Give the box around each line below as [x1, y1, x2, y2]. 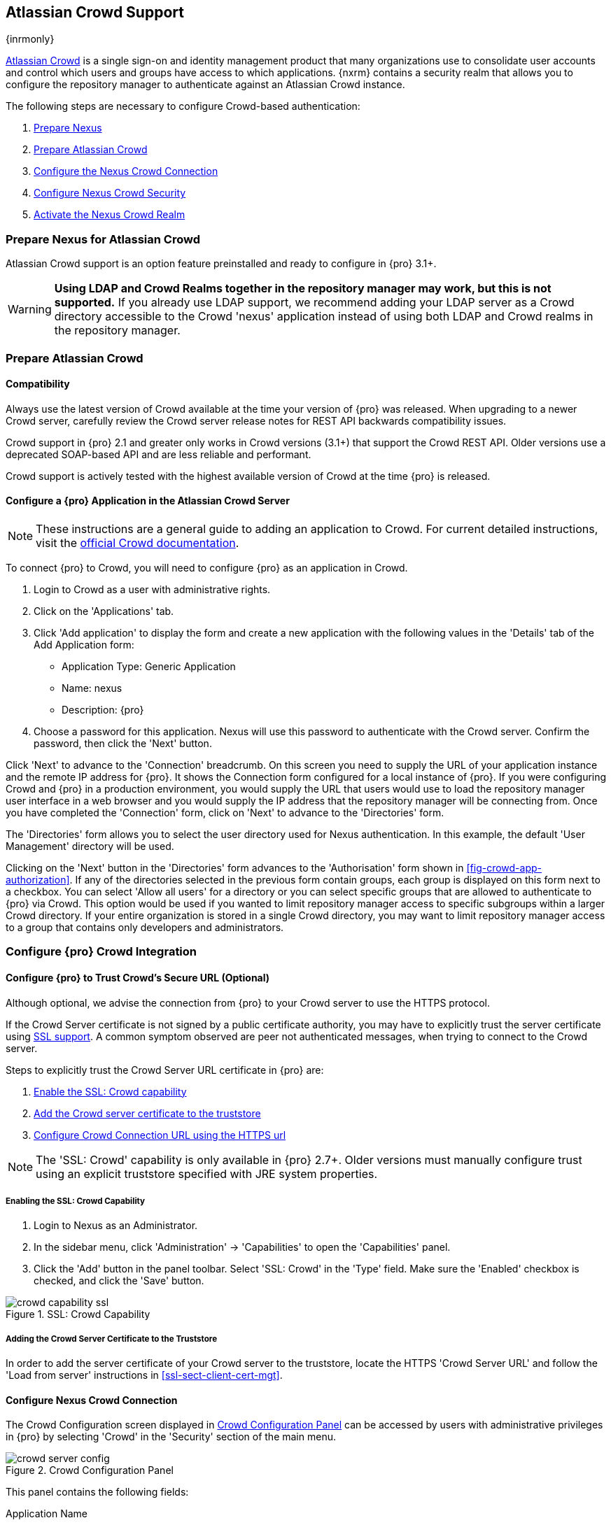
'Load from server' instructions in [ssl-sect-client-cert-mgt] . [6, 1369, 283, 1382]
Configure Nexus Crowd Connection [6, 1393, 178, 1406]
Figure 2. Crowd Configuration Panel [6, 1464, 174, 1477]
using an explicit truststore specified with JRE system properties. [36, 1166, 378, 1181]
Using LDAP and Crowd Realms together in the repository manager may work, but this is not [54, 281, 552, 296]
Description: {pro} [62, 703, 144, 716]
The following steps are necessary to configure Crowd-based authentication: [6, 100, 360, 113]
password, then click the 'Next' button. [34, 737, 212, 749]
